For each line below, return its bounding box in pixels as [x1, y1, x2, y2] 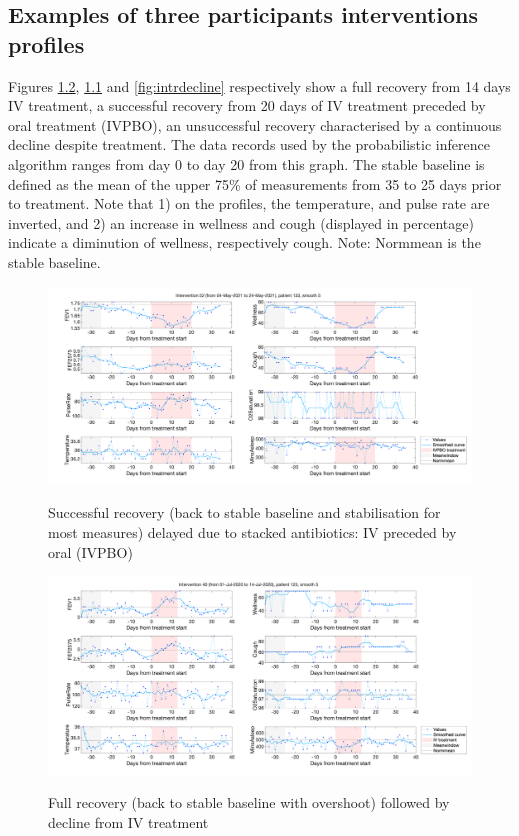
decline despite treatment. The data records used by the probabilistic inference [8, 134, 490, 155]
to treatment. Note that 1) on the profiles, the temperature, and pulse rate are [8, 193, 490, 214]
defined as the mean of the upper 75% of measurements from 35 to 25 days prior [8, 173, 502, 194]
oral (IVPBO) [48, 541, 133, 562]
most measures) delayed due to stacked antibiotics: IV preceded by [48, 522, 457, 543]
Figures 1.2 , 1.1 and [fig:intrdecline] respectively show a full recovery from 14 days [8, 75, 511, 96]
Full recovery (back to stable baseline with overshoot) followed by [48, 792, 450, 813]
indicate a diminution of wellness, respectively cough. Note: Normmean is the [8, 232, 481, 253]
